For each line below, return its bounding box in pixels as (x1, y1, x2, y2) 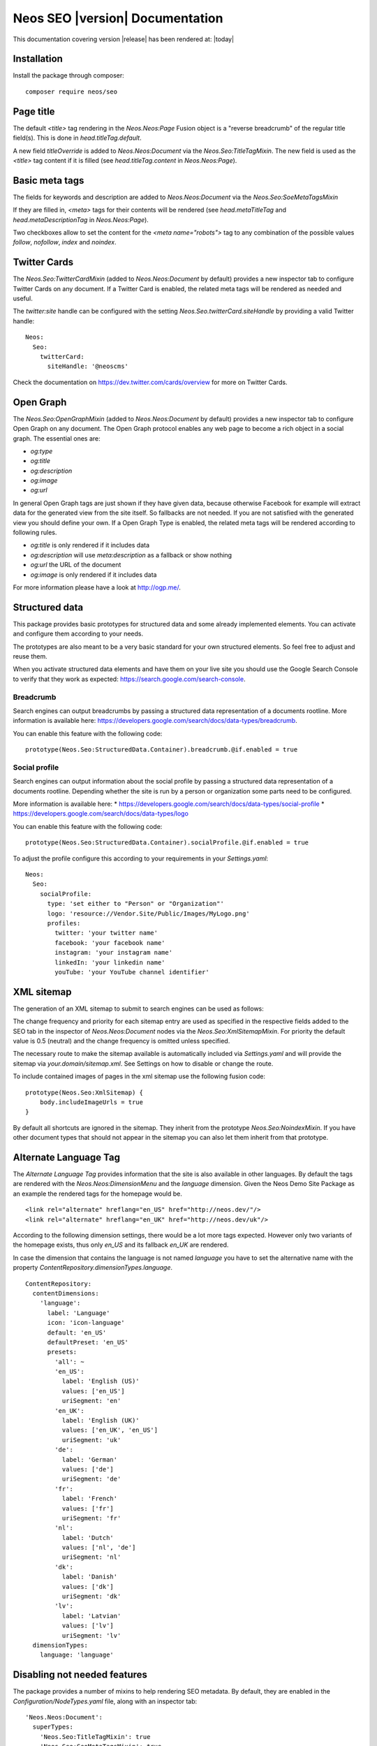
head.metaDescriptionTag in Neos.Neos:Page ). (13, 215, 149, 223)
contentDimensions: (32, 1289, 99, 1297)
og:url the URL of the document (30, 561, 121, 569)
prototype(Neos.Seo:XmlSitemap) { (25, 1088, 143, 1096)
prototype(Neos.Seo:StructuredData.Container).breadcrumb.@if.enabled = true (25, 746, 298, 754)
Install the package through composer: (13, 71, 125, 80)
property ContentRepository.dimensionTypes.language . (13, 1263, 173, 1272)
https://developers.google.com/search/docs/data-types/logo (13, 809, 188, 818)
